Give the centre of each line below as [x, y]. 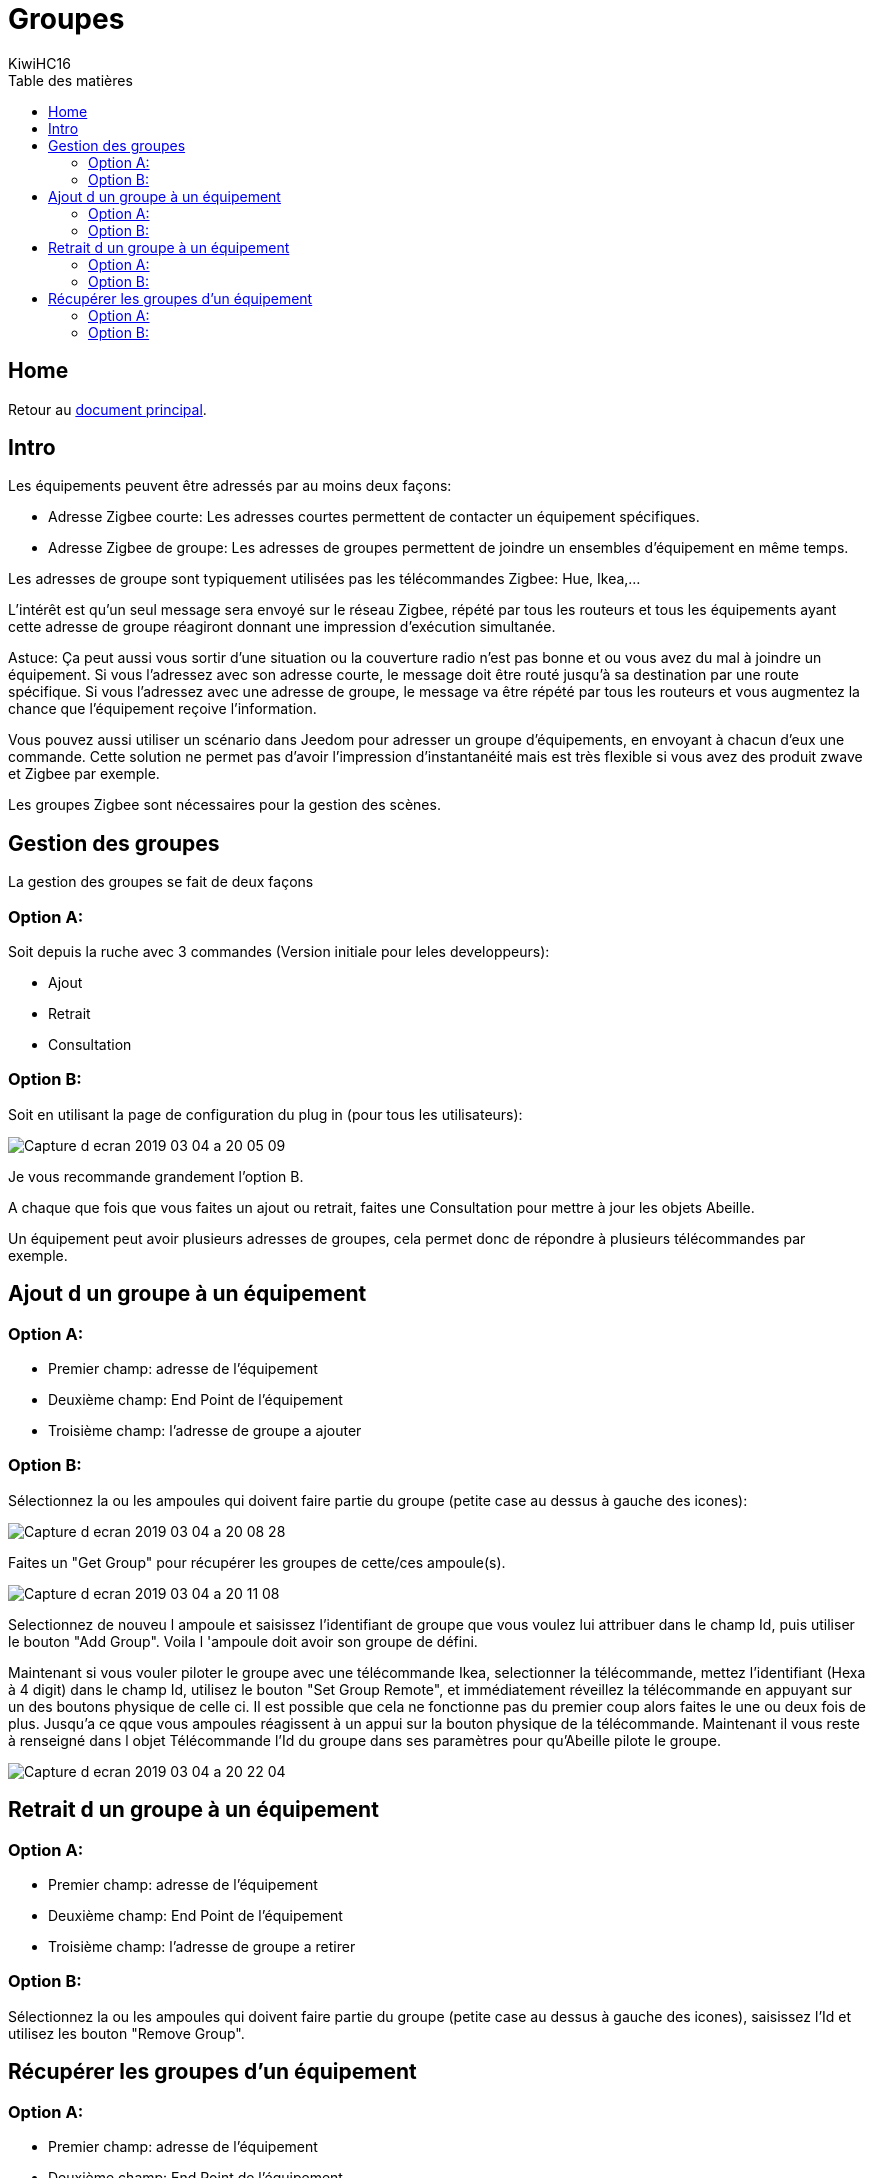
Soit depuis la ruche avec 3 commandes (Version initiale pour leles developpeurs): [279, 952]
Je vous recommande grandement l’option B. [156, 1176]
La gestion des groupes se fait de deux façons [161, 882]
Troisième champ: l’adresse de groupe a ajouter [205, 1430]
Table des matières [70, 80]
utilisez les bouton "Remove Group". [126, 2033]
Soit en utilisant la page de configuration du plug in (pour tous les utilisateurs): [265, 1114]
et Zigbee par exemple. [84, 774]
